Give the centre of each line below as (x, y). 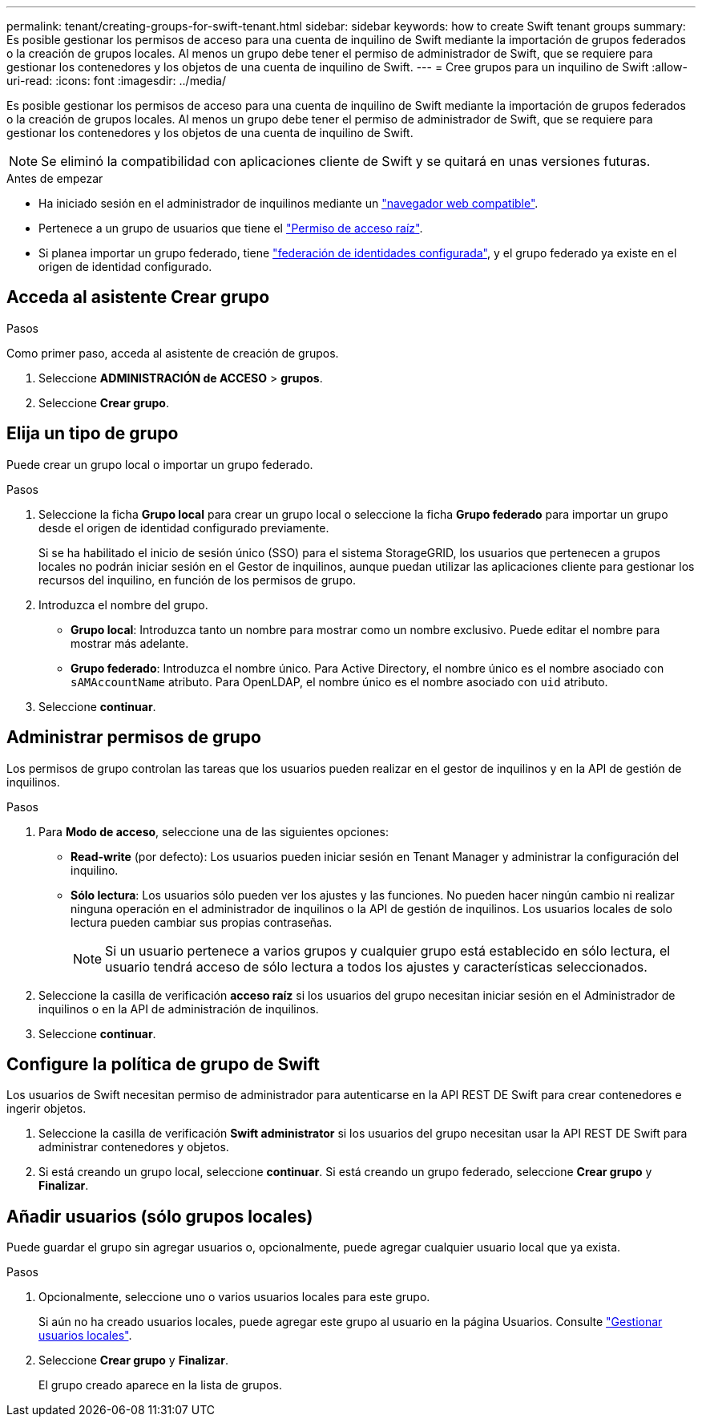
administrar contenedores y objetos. (134, 1147)
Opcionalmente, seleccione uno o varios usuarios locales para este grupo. (234, 1297)
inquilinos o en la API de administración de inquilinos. (179, 1009)
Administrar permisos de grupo (134, 738)
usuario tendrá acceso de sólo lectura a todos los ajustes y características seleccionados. (376, 966)
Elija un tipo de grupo (93, 434)
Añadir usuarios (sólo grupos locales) (160, 1216)
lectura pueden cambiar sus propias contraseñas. (202, 922)
